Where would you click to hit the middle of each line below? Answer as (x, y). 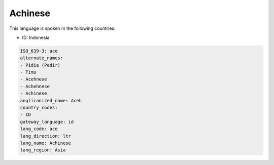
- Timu (28, 72)
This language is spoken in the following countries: (62, 28)
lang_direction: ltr (45, 136)
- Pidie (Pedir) (40, 65)
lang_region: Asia (43, 150)
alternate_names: (42, 58)
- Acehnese (33, 79)
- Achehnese (35, 86)
